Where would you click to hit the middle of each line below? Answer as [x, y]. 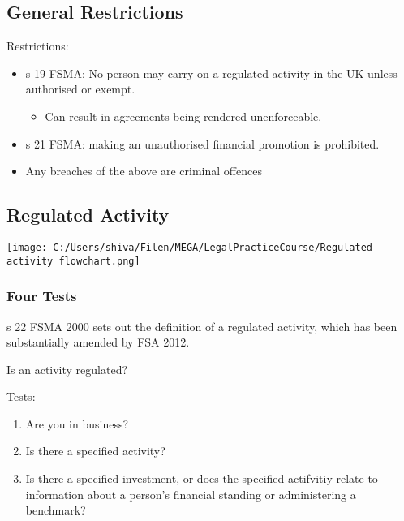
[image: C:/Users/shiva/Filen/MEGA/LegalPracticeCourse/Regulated [190, 247]
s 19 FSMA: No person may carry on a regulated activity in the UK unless [211, 73]
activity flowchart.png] [73, 261]
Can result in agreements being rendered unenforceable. [183, 116]
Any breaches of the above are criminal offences [144, 171]
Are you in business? [77, 423]
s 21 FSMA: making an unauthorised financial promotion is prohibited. [202, 143]
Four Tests [42, 296]
